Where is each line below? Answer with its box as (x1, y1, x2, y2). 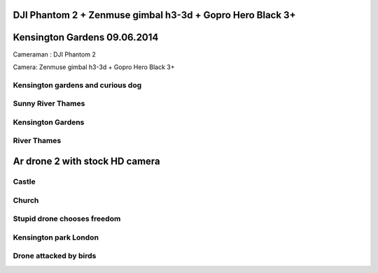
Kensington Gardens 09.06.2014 (13, 31, 159, 43)
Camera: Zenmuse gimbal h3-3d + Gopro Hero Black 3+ (13, 63, 175, 71)
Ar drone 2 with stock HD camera (13, 155, 160, 167)
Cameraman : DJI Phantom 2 (13, 50, 96, 59)
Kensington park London (13, 233, 99, 242)
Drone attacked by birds (13, 251, 97, 261)
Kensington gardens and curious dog (13, 80, 142, 90)
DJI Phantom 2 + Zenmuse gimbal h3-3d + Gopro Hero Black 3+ (13, 9, 296, 21)
